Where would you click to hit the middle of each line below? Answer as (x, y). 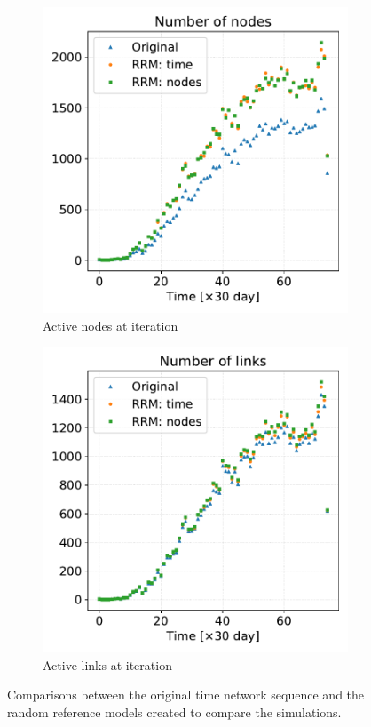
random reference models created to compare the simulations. (174, 711)
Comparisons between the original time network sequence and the (186, 695)
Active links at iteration (107, 664)
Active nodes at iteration (111, 325)
